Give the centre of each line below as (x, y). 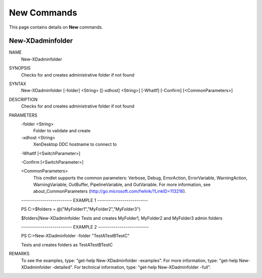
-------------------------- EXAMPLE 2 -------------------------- (85, 227)
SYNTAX (18, 84)
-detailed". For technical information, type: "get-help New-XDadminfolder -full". (131, 267)
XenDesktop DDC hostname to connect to (75, 144)
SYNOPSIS (20, 68)
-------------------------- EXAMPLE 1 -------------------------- (84, 200)
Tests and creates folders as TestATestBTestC (67, 245)
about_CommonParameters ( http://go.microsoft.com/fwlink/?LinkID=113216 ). (110, 191)
